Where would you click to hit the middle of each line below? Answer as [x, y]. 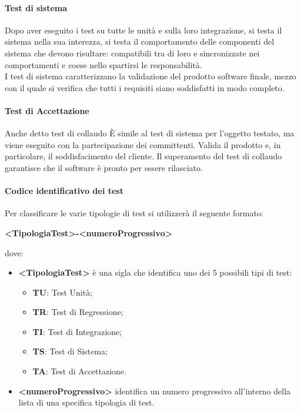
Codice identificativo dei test [64, 191]
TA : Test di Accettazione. [79, 371]
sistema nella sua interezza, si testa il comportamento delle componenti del [140, 41]
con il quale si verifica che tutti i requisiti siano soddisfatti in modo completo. [145, 87]
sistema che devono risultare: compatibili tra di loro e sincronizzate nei [132, 53]
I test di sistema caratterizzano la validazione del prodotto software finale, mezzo [150, 76]
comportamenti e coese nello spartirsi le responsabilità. [103, 64]
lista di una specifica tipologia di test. [86, 402]
